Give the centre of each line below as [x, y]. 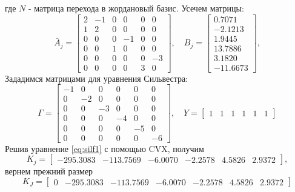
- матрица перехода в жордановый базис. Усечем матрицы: [136, 8]
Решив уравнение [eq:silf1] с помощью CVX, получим [104, 148]
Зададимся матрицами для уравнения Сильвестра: [97, 78]
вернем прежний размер [49, 170]
